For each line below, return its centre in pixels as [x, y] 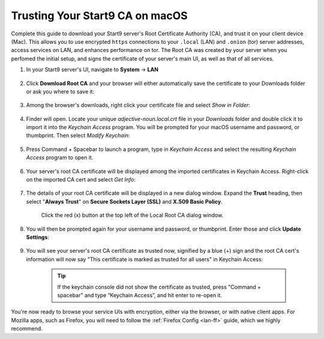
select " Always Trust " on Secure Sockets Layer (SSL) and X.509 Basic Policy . [124, 201]
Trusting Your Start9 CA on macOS [100, 16]
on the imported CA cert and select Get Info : [81, 180]
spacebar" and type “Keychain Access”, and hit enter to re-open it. [139, 295]
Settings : [37, 237]
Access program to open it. [60, 158]
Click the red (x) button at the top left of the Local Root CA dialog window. [132, 215]
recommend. [27, 329]
